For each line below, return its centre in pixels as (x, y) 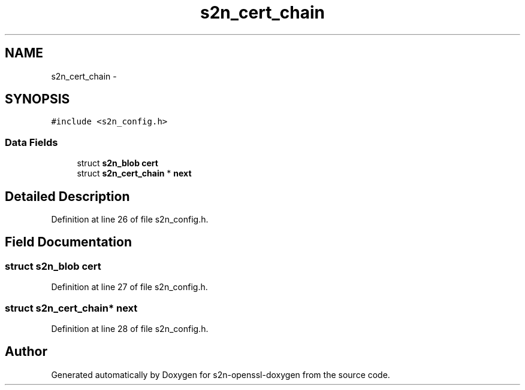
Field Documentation (68, 242)
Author (26, 352)
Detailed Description (67, 196)
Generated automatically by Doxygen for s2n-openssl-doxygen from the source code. (221, 374)
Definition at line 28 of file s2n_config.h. (130, 329)
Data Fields (31, 142)
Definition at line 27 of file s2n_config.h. (129, 287)
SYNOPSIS (37, 99)
